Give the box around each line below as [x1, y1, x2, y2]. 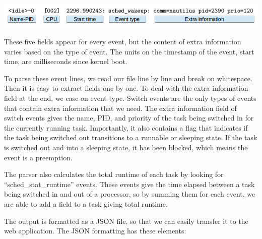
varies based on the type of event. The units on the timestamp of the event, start [4, 46, 254, 56]
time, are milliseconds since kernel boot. [4, 56, 127, 67]
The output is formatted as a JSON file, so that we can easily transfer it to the [4, 215, 248, 226]
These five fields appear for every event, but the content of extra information [4, 36, 241, 47]
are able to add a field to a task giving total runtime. [4, 199, 168, 209]
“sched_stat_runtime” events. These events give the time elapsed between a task [4, 178, 255, 189]
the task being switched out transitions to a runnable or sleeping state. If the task [4, 132, 257, 143]
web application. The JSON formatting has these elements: [4, 225, 186, 236]
